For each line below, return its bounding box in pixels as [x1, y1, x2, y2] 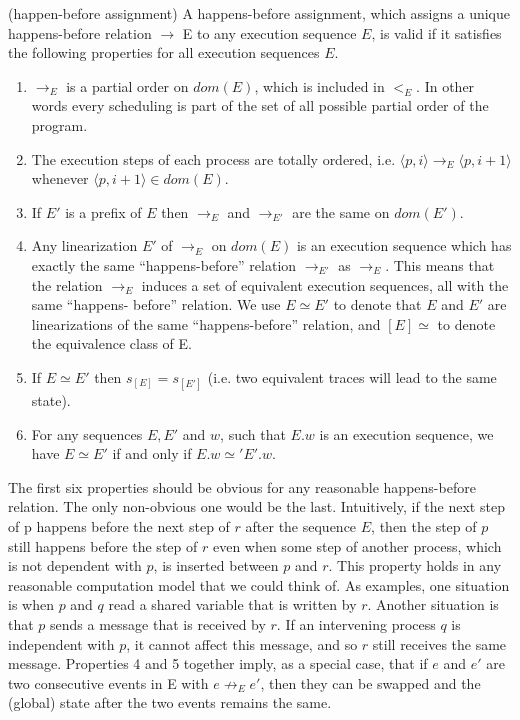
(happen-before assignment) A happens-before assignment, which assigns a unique [8, 3, 510, 23]
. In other [416, 75, 475, 96]
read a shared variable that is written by [108, 594, 357, 615]
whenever [31, 168, 89, 189]
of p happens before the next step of [8, 516, 230, 537]
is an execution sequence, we [319, 423, 494, 444]
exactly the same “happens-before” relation [31, 254, 297, 275]
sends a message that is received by [50, 614, 266, 635]
